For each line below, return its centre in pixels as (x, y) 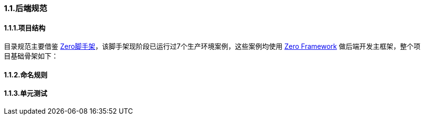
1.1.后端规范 (25, 8)
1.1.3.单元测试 (26, 93)
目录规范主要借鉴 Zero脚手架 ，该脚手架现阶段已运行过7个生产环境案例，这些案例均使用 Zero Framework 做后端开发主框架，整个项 (212, 46)
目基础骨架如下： (31, 56)
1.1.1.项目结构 (25, 28)
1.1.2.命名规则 (26, 74)
